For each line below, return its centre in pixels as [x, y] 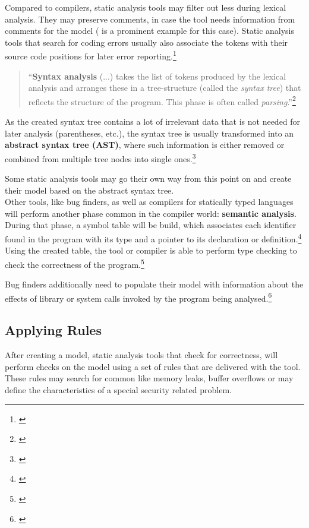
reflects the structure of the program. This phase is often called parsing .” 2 [162, 100]
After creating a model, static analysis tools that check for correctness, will [141, 355]
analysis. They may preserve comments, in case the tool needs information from [150, 19]
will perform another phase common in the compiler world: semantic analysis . [151, 213]
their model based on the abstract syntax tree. [89, 190]
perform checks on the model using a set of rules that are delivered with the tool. [153, 366]
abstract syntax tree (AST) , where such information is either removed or [145, 145]
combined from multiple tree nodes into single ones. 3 [100, 157]
